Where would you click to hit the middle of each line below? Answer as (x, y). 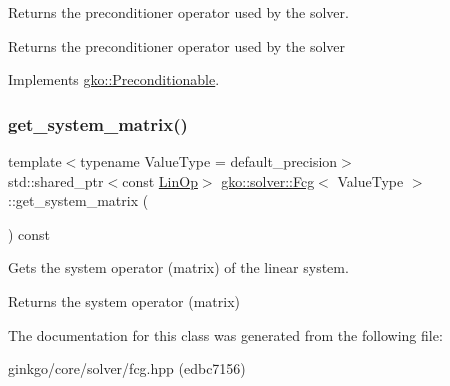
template (35, 161)
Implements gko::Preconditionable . (114, 79)
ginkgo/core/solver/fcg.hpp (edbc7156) (127, 368)
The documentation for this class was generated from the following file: (225, 334)
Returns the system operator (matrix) (124, 300)
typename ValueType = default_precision (209, 161)
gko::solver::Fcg (268, 180)
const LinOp (160, 180)
